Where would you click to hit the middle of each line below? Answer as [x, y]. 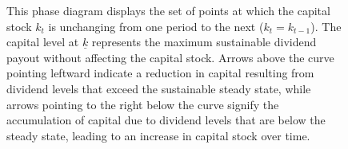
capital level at [43, 42]
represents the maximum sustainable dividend [204, 42]
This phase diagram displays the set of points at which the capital [168, 10]
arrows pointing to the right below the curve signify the [143, 104]
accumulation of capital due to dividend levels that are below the [166, 120]
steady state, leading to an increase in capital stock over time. [158, 135]
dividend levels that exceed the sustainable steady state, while [159, 88]
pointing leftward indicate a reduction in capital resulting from [160, 73]
